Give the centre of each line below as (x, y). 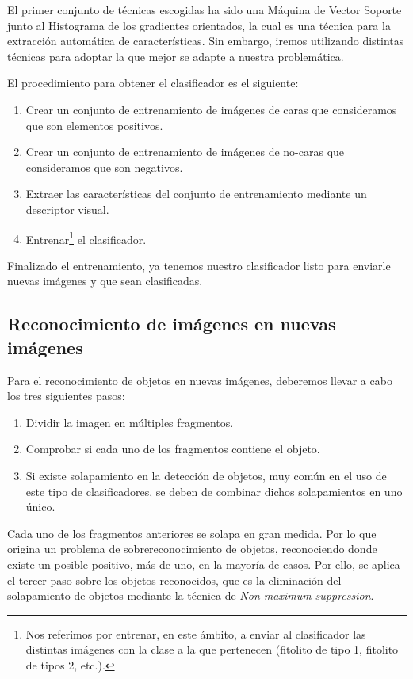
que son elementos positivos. (94, 125)
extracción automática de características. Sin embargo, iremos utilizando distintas (206, 41)
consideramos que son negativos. (104, 167)
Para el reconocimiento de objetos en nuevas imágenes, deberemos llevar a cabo (200, 380)
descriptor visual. (67, 209)
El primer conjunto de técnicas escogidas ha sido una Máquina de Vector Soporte (205, 10)
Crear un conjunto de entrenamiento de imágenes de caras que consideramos (211, 109)
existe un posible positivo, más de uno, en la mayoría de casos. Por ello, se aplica (204, 564)
